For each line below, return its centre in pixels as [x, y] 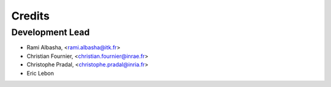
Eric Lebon [40, 73]
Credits [31, 16]
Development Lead [51, 32]
